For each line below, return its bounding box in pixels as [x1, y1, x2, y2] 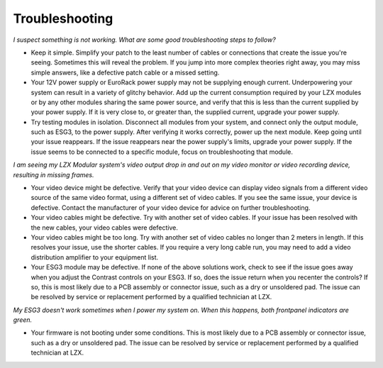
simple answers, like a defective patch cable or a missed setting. [30, 68, 220, 77]
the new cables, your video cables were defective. [30, 223, 179, 232]
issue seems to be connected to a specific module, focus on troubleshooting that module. [30, 147, 294, 156]
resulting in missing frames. [13, 170, 94, 179]
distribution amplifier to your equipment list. [30, 252, 159, 262]
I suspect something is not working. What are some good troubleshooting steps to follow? [13, 35, 276, 44]
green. [13, 316, 33, 324]
